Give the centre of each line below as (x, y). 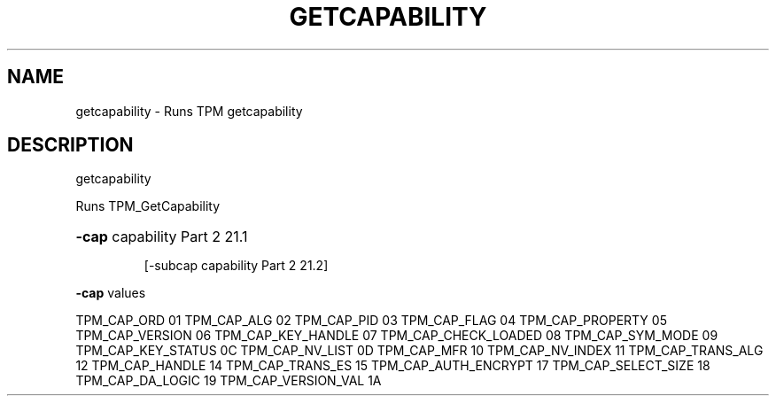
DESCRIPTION (70, 145)
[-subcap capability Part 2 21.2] (236, 266)
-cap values (111, 293)
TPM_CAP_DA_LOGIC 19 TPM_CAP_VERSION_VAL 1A (229, 381)
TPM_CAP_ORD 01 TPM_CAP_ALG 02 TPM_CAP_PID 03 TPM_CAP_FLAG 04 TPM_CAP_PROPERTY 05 (371, 321)
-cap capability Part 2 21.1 (162, 237)
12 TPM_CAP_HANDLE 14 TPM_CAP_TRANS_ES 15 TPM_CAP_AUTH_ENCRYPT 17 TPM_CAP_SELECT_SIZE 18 (393, 366)
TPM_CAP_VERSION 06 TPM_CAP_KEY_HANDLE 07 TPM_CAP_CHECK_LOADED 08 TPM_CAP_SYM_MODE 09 (397, 336)
